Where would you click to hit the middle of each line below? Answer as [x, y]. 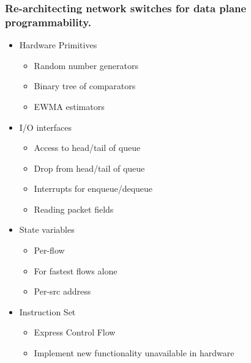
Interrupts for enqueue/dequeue [93, 189]
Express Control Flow [75, 332]
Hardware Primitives [58, 45]
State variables [47, 229]
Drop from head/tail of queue [89, 168]
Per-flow [49, 250]
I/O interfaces [46, 127]
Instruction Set [47, 311]
